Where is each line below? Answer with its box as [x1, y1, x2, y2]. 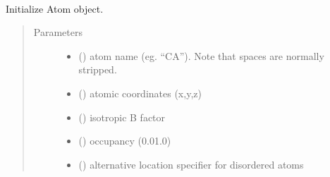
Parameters [33, 25, 82, 39]
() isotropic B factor [78, 109, 166, 124]
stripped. [78, 62, 117, 77]
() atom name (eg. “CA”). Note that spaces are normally [78, 48, 324, 63]
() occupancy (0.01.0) [78, 133, 171, 148]
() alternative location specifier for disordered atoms [78, 157, 304, 171]
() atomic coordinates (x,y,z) [78, 85, 202, 100]
